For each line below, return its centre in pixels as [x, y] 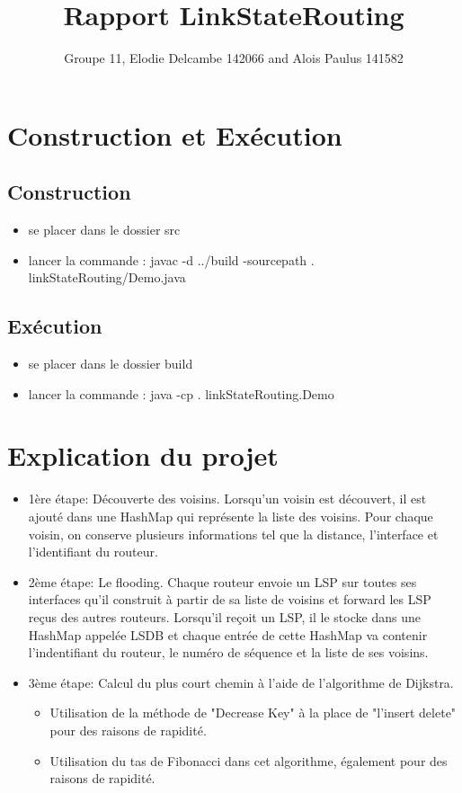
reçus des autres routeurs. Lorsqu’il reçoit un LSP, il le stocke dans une [224, 616]
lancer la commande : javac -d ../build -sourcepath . [171, 259]
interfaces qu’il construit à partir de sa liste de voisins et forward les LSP [230, 599]
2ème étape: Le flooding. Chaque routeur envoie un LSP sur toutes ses [222, 581]
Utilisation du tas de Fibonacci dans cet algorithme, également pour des [249, 760]
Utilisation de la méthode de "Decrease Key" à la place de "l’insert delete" [253, 713]
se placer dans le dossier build [111, 364]
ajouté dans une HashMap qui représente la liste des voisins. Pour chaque [231, 516]
